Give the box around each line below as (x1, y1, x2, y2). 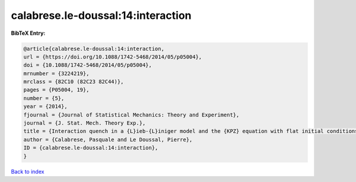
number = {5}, (23, 95, 65, 102)
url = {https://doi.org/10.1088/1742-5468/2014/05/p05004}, (23, 53, 202, 60)
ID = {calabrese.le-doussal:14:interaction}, (23, 145, 158, 151)
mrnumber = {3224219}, (23, 70, 90, 77)
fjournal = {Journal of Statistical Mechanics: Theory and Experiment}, (23, 111, 240, 118)
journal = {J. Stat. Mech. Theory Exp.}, (23, 120, 146, 126)
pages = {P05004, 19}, (23, 86, 90, 93)
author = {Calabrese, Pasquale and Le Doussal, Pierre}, (23, 136, 193, 143)
